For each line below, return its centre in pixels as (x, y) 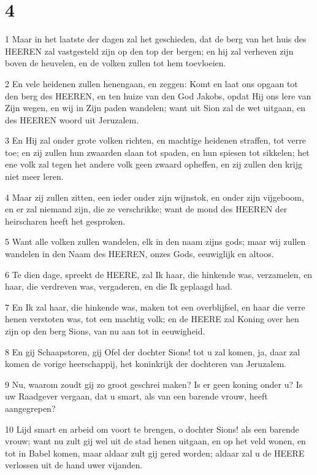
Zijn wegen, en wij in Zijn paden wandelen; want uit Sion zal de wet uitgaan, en (155, 108)
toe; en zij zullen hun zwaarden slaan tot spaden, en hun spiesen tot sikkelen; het (157, 152)
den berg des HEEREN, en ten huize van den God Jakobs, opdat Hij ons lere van (158, 95)
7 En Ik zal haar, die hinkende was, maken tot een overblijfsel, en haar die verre (155, 307)
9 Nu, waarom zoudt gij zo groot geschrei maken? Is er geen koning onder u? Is (154, 384)
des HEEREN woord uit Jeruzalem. (72, 119)
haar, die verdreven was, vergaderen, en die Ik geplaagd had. (119, 286)
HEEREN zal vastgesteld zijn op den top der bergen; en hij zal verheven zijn (149, 51)
